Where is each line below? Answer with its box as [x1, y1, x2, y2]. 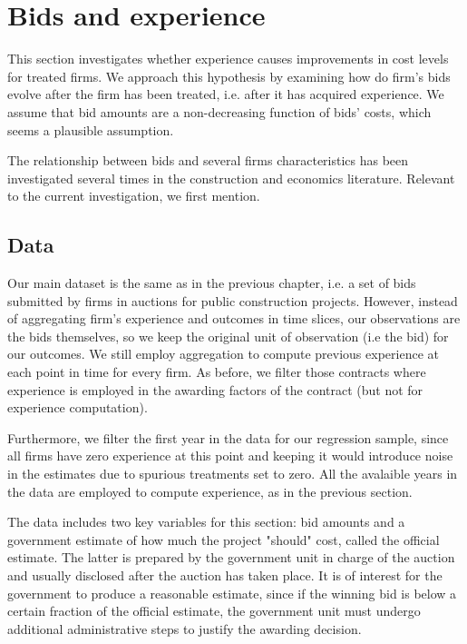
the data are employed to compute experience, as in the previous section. [7, 481, 413, 500]
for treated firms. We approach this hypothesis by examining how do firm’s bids [7, 66, 451, 85]
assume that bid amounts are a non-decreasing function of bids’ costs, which [7, 102, 432, 121]
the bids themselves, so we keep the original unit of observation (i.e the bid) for [7, 326, 449, 345]
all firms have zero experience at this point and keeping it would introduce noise [7, 446, 453, 465]
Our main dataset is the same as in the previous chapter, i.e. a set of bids [7, 273, 416, 292]
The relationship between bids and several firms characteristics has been [7, 151, 409, 170]
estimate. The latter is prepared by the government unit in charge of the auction [7, 548, 455, 567]
